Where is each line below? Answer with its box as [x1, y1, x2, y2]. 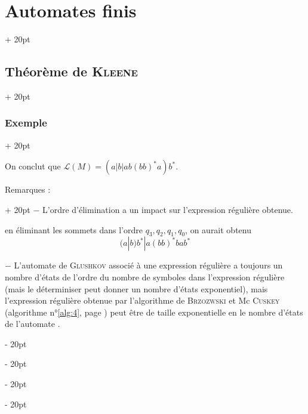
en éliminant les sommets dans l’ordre [5, 223, 143, 236]
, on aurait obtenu [185, 223, 251, 236]
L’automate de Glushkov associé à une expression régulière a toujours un [14, 259, 283, 271]
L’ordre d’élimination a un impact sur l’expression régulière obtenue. [42, 203, 293, 215]
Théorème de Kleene [5, 62, 138, 81]
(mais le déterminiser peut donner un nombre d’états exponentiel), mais [5, 282, 268, 295]
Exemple [5, 115, 47, 130]
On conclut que [5, 160, 61, 172]
